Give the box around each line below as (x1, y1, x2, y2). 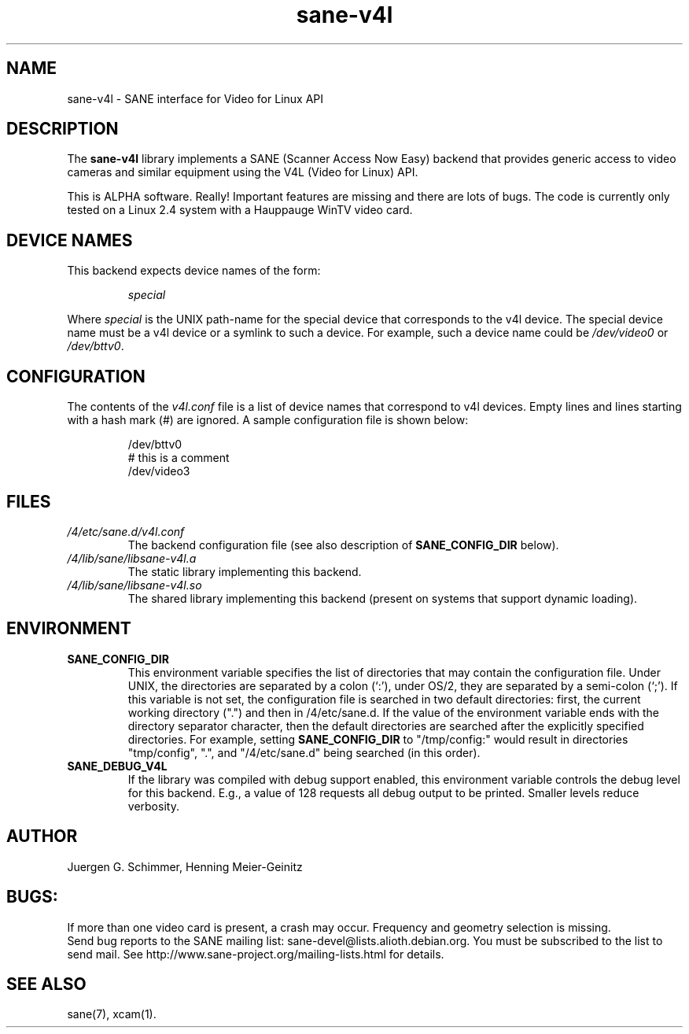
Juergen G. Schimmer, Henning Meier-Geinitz (67, 859, 303, 873)
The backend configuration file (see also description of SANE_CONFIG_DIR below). (127, 537, 559, 552)
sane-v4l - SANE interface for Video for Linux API (67, 91, 324, 105)
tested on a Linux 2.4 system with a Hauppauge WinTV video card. (67, 203, 413, 217)
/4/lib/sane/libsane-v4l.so (67, 578, 202, 592)
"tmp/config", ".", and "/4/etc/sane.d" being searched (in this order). (127, 745, 481, 759)
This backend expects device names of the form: (67, 264, 321, 278)
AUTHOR (6, 826, 78, 847)
